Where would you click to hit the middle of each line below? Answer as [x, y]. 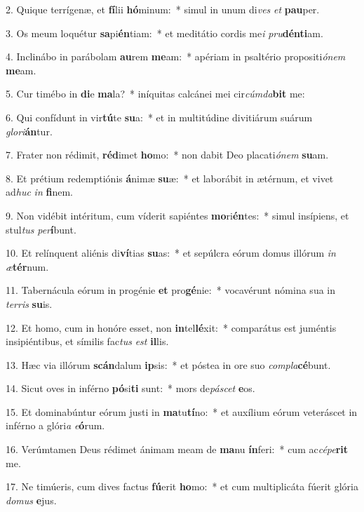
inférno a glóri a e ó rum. [55, 425]
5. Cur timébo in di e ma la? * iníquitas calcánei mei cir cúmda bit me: [155, 94]
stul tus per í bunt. [41, 229]
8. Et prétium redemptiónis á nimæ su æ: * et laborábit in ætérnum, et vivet [170, 178]
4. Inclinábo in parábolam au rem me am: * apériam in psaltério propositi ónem [176, 56]
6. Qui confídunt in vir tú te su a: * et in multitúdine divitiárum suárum [159, 117]
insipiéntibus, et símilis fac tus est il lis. [87, 341]
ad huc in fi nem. [39, 192]
